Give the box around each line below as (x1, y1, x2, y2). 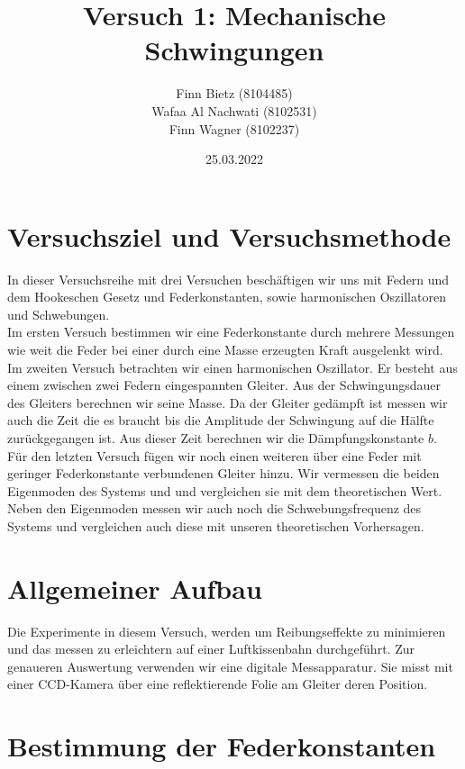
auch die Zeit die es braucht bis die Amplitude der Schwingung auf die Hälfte (7, 411, 434, 430)
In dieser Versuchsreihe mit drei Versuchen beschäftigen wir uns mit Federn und (7, 269, 450, 288)
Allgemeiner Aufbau (7, 569, 262, 606)
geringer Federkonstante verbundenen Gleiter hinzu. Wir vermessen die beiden (7, 464, 440, 483)
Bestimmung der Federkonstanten (7, 728, 436, 764)
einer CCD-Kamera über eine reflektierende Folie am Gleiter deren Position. (7, 674, 428, 693)
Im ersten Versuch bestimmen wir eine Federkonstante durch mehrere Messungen (7, 322, 455, 341)
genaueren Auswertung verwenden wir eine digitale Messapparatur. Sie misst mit (7, 656, 453, 675)
